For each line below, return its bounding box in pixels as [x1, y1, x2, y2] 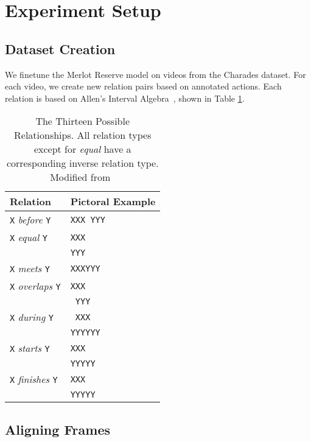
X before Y [10, 212, 51, 227]
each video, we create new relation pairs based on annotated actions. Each [5, 80, 282, 93]
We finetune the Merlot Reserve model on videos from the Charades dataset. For [5, 68, 306, 80]
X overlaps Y [10, 279, 61, 293]
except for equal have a [33, 142, 131, 156]
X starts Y [10, 341, 50, 356]
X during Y [10, 310, 54, 324]
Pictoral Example [70, 194, 156, 209]
